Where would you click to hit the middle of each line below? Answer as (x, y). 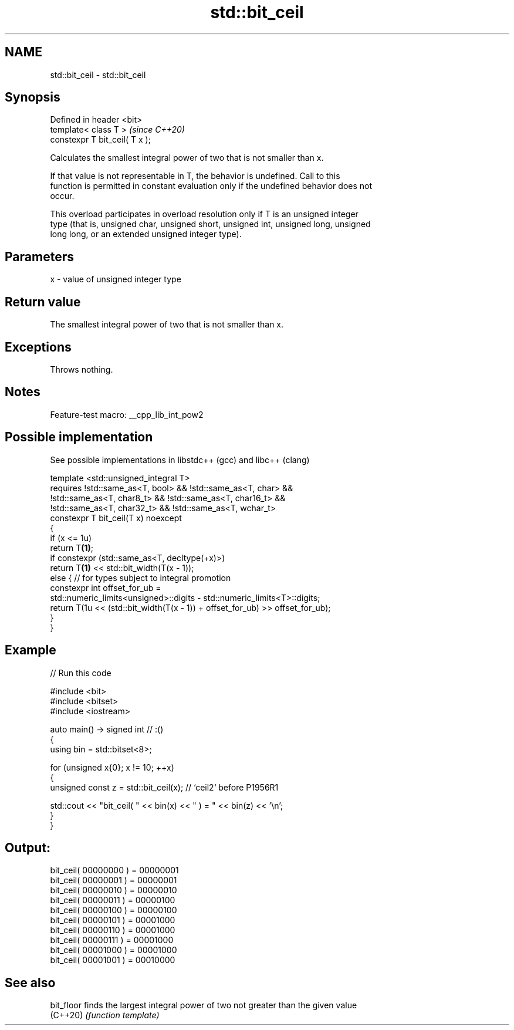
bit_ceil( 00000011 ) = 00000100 (113, 900)
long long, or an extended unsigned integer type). (146, 234)
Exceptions (38, 347)
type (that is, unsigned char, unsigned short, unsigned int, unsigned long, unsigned (210, 224)
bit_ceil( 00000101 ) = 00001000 (113, 920)
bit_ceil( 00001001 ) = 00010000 (113, 960)
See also (30, 982)
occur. (62, 196)
